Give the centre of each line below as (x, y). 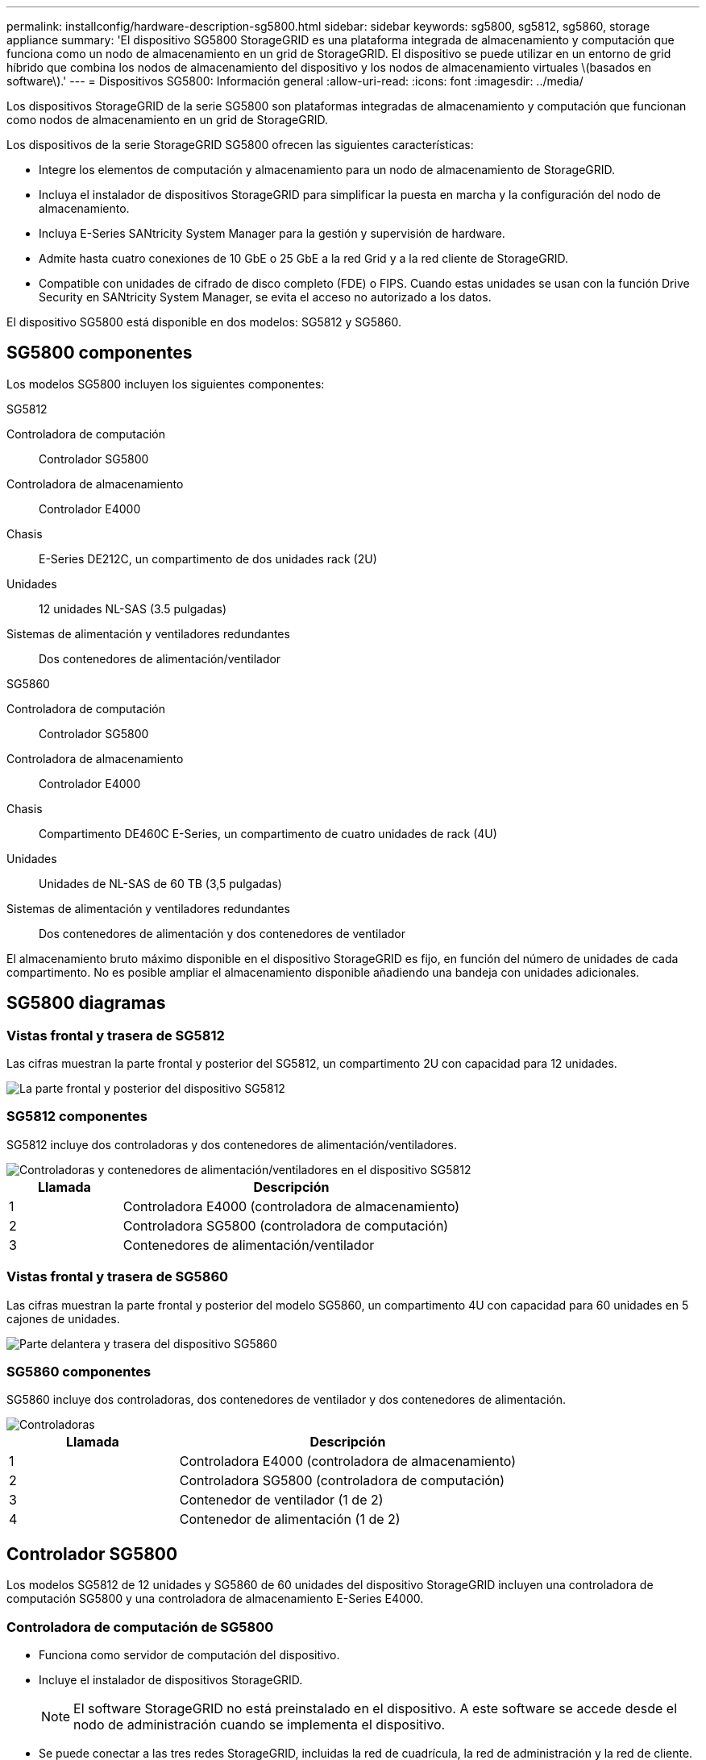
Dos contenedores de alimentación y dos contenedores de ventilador (222, 933)
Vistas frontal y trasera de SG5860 (118, 1277)
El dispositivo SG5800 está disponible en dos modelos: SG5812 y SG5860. (204, 322)
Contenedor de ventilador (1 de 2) (281, 1500)
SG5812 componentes (77, 1117)
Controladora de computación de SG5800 (140, 1627)
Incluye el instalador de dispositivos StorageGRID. (171, 1679)
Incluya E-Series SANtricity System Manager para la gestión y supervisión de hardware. (272, 233)
